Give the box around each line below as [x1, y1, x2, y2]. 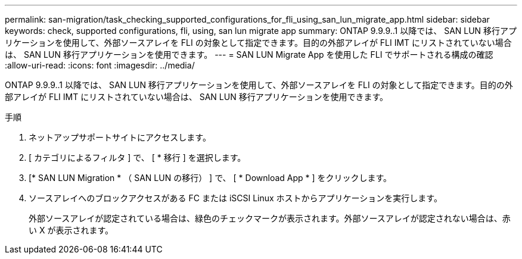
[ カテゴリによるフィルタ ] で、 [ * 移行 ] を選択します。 [29, 152, 246, 163]
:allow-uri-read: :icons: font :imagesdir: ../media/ [5, 60, 195, 70]
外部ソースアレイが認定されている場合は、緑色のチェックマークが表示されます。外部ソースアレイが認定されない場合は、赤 [29, 213, 511, 223]
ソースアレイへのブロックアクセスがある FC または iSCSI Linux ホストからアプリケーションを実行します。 [29, 193, 442, 203]
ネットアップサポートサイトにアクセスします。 [29, 132, 211, 142]
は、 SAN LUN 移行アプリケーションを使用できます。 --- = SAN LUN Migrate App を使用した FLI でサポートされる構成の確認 [5, 49, 493, 60]
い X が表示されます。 [29, 225, 114, 235]
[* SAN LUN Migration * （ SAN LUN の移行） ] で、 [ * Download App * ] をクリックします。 [29, 173, 392, 183]
